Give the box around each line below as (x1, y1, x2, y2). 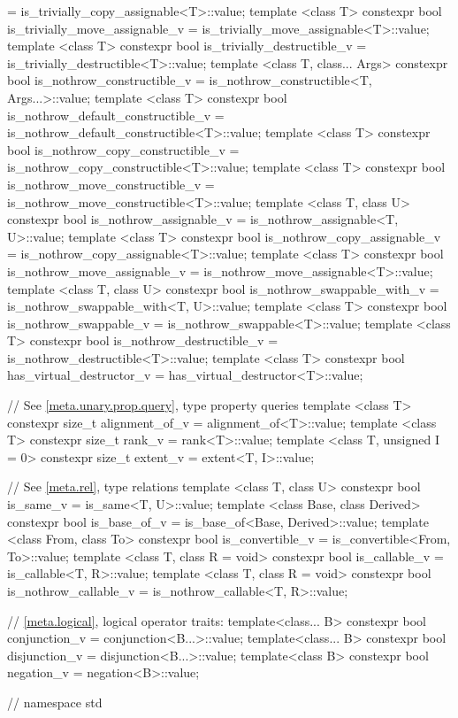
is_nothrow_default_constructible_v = (7, 105, 225, 124)
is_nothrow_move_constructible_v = (7, 174, 215, 193)
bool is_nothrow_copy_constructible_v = (7, 140, 240, 158)
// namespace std (7, 692, 103, 711)
